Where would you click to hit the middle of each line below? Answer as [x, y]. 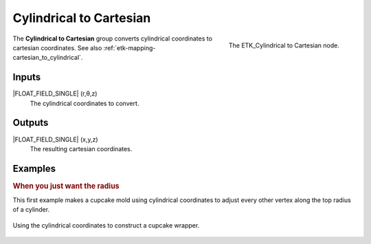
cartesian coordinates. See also [57, 47]
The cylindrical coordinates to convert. [85, 103]
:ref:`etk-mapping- [130, 47]
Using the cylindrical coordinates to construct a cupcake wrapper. [106, 225]
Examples [34, 168]
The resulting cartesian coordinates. [81, 148]
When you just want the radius [66, 186]
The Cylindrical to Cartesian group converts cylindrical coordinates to [113, 38]
